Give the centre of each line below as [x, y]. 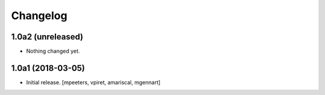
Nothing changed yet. [53, 51]
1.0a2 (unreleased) [47, 37]
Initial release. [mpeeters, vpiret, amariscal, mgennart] [93, 82]
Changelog [39, 16]
